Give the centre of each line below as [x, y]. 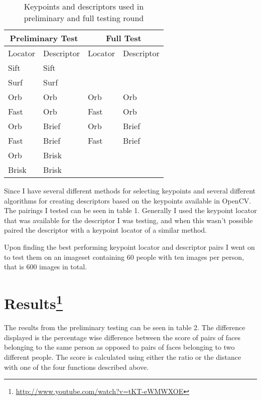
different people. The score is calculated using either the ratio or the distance [123, 357]
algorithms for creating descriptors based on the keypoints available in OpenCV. [128, 200]
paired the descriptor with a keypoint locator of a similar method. [106, 230]
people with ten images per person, [190, 257]
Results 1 [34, 302]
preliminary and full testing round [84, 18]
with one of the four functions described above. [77, 367]
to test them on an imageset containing [64, 257]
